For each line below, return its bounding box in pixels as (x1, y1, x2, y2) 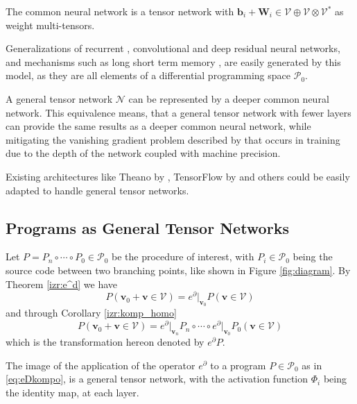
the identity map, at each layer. (6, 385, 139, 400)
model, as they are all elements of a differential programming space (6, 68, 291, 83)
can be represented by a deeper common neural (128, 91, 329, 106)
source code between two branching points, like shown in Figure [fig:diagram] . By (6, 262, 351, 277)
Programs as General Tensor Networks (6, 217, 289, 238)
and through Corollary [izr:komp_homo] (6, 305, 177, 320)
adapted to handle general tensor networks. (6, 183, 189, 197)
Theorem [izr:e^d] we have (6, 276, 118, 291)
